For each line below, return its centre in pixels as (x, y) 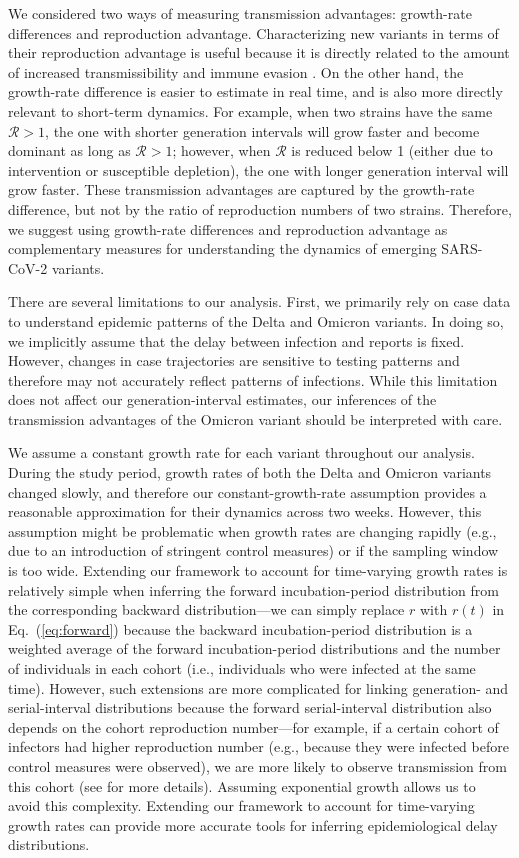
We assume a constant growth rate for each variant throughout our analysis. (241, 452)
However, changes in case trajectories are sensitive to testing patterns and (234, 360)
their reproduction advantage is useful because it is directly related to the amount (259, 52)
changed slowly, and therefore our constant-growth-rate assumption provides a (247, 491)
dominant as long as (69, 150)
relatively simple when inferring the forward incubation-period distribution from (253, 589)
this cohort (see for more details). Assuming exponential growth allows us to (242, 785)
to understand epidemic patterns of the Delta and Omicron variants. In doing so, (256, 320)
